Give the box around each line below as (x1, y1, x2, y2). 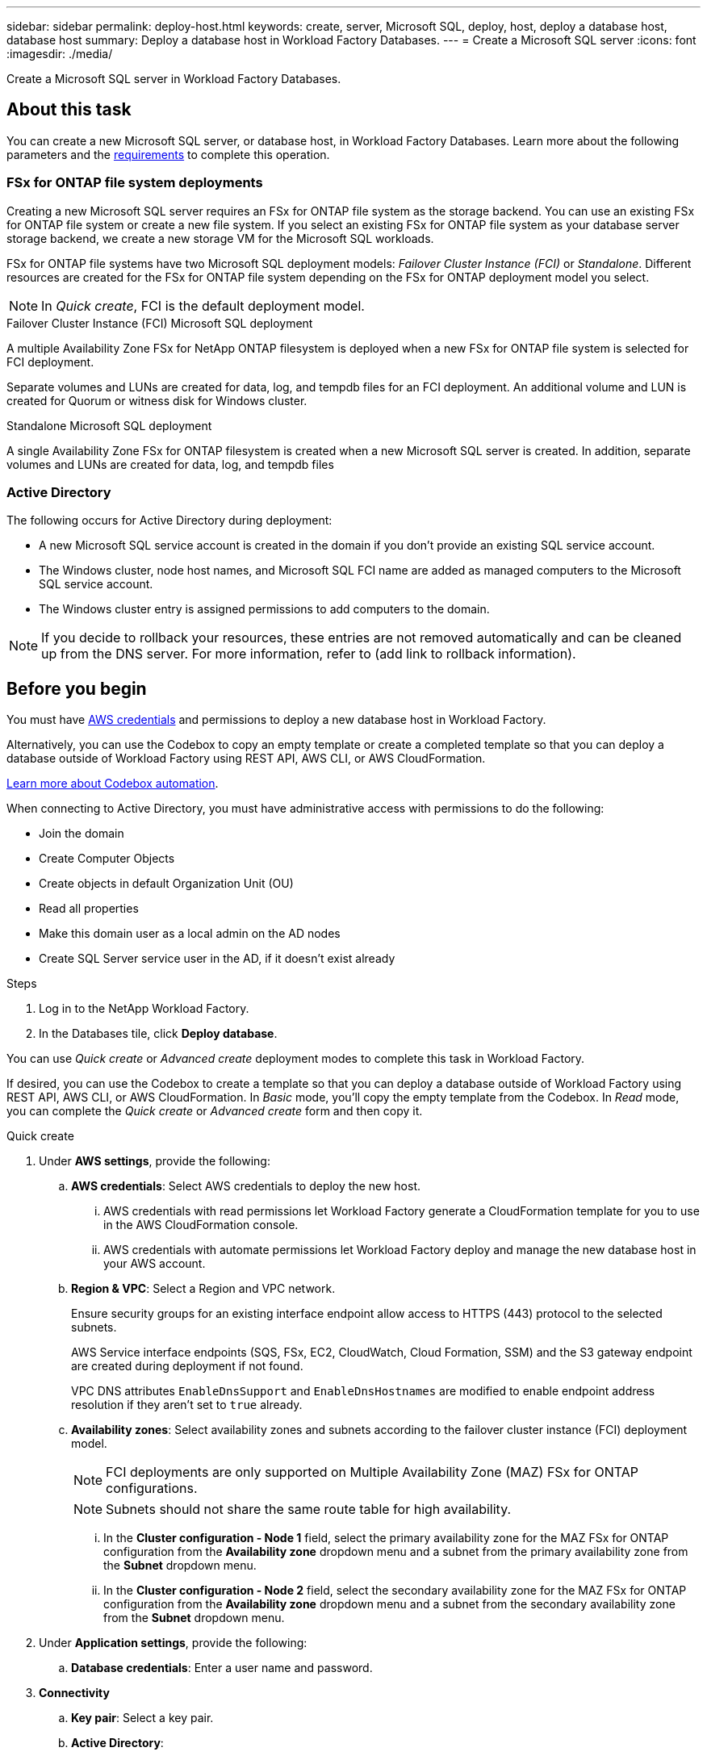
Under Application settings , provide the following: (39, 1636, 307, 1650)
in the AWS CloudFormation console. (103, 1218, 299, 1232)
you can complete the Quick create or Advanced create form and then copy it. (6, 1104, 423, 1118)
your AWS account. (103, 1256, 206, 1271)
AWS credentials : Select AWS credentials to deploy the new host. (71, 1179, 421, 1194)
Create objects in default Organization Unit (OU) (39, 876, 294, 891)
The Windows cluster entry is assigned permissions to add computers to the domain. (39, 602, 490, 617)
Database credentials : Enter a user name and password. (71, 1661, 373, 1675)
